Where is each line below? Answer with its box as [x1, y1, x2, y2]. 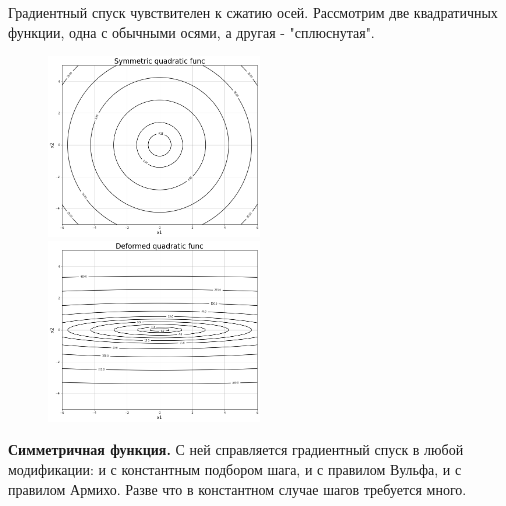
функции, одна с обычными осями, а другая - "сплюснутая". [8, 21, 375, 42]
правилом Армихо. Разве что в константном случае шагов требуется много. [8, 478, 467, 499]
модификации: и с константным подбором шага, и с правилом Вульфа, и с [8, 458, 462, 479]
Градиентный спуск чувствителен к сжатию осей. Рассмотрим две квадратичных [8, 2, 498, 22]
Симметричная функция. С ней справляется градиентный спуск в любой [8, 439, 464, 460]
